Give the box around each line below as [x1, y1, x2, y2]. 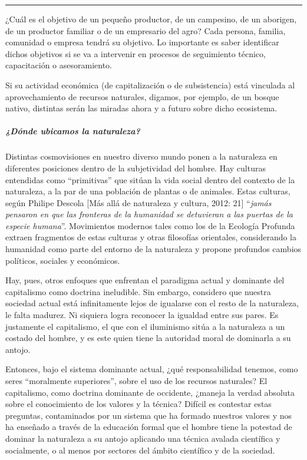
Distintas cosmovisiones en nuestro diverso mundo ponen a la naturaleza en [5, 150, 278, 163]
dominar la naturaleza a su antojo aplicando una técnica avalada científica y [5, 432, 280, 444]
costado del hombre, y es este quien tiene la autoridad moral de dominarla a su [5, 332, 291, 344]
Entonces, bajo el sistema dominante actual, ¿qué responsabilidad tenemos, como [5, 363, 298, 375]
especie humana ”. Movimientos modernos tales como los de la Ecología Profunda [5, 219, 295, 231]
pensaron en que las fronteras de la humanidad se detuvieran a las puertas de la [5, 208, 293, 220]
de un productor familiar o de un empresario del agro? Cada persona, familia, [5, 24, 286, 37]
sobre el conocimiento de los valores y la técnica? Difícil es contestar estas [5, 398, 272, 410]
